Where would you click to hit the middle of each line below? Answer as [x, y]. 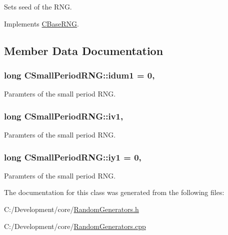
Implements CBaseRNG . [41, 23]
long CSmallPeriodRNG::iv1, [64, 116]
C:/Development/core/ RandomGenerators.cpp [75, 226]
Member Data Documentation [84, 50]
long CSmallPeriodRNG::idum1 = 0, [79, 75]
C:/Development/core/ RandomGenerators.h [71, 209]
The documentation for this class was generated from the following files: [114, 192]
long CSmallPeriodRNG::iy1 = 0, [73, 157]
